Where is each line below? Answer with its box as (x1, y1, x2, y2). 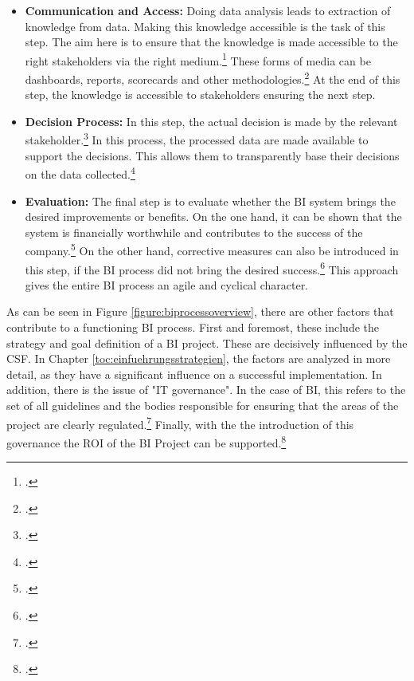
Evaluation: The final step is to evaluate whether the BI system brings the (25, 192, 396, 209)
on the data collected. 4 (25, 163, 135, 182)
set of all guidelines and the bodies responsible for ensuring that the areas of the (6, 397, 399, 413)
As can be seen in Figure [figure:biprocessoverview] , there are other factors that (6, 303, 394, 320)
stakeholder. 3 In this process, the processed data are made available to (25, 129, 369, 148)
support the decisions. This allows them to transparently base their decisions (25, 147, 400, 163)
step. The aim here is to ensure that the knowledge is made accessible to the (25, 33, 398, 50)
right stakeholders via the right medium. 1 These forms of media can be (25, 49, 371, 69)
